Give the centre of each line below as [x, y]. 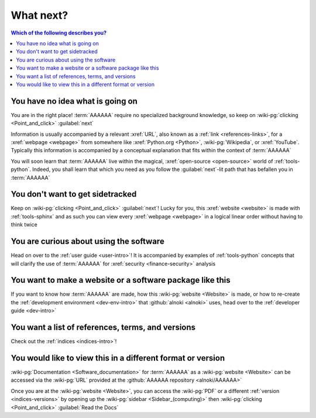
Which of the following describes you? [59, 33]
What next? [39, 15]
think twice [24, 225]
